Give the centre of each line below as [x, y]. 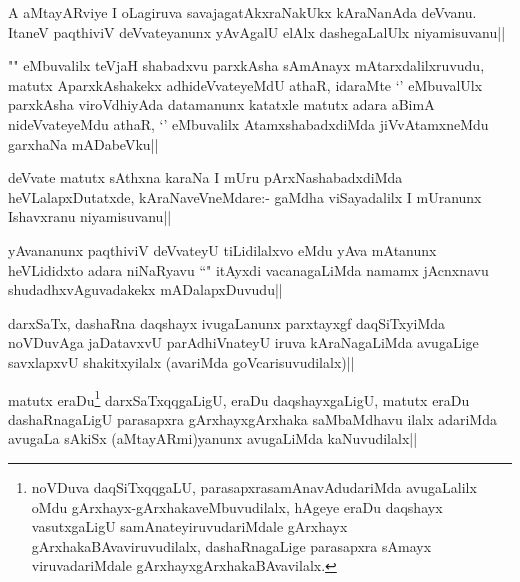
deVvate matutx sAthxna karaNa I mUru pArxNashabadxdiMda [205, 177]
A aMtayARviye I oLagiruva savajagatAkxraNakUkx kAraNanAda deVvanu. [242, 12]
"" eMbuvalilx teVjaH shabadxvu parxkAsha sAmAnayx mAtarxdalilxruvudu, [246, 65]
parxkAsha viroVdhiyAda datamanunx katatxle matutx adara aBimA [221, 104]
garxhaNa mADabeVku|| [83, 143]
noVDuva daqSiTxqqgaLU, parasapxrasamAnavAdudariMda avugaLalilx [254, 486]
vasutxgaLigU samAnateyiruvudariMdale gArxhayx [189, 526]
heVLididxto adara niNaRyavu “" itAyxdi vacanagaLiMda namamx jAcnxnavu [248, 269]
